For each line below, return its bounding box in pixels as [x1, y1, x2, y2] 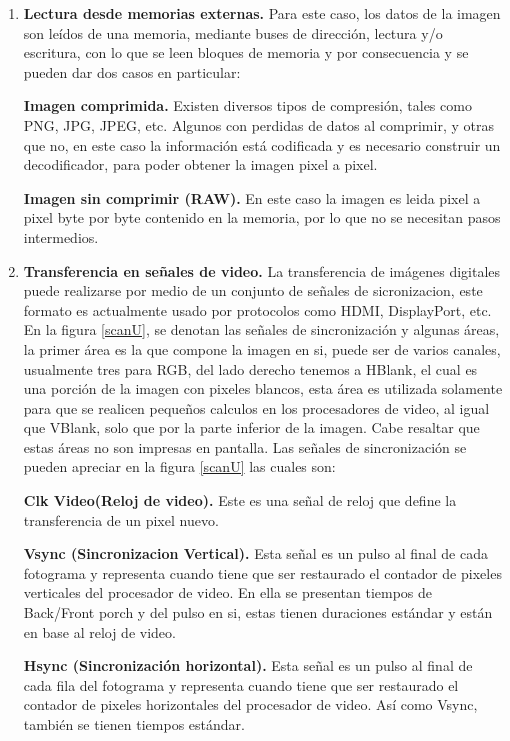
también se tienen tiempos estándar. [23, 714, 245, 734]
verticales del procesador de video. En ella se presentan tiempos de [23, 582, 433, 603]
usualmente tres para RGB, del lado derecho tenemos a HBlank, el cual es [23, 358, 478, 379]
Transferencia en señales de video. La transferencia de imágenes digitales [23, 260, 501, 281]
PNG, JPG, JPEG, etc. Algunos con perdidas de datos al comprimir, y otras [23, 114, 494, 135]
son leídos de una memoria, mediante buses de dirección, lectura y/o [23, 22, 443, 43]
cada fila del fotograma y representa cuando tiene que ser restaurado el [23, 674, 459, 695]
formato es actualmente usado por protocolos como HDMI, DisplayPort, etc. [23, 299, 492, 320]
